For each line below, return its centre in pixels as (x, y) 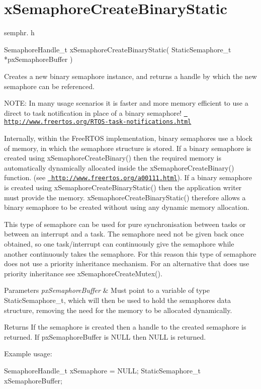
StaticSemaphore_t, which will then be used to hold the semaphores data (118, 300)
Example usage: (28, 354)
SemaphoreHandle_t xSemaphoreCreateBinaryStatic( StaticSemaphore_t (118, 49)
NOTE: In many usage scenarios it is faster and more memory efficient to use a (126, 103)
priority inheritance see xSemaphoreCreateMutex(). (83, 273)
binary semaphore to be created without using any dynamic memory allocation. (127, 207)
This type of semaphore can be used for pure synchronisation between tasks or (125, 224)
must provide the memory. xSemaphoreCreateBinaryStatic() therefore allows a (125, 197)
